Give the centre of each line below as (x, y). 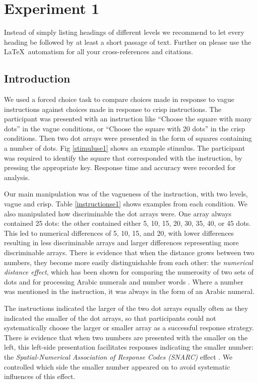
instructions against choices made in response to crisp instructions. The (113, 109)
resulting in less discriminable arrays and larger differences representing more (122, 242)
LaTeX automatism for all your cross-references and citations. (99, 51)
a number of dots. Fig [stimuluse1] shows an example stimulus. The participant (125, 148)
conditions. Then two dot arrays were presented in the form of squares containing (128, 138)
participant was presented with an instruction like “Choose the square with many (128, 119)
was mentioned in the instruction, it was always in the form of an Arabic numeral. (129, 291)
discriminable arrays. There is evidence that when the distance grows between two (129, 252)
